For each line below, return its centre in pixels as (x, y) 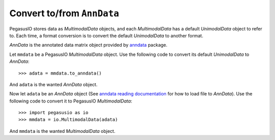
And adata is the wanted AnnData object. (53, 84)
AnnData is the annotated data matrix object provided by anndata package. (88, 45)
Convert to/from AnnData (64, 13)
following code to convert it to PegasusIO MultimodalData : (71, 101)
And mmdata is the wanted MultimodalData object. (62, 131)
